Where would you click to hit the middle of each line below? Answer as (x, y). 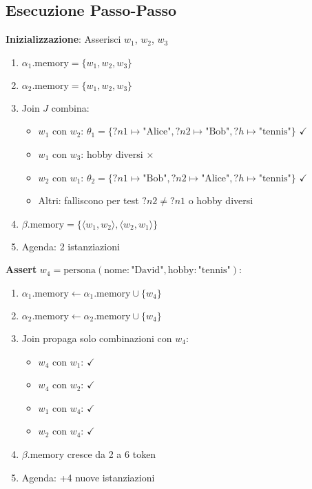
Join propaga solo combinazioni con (97, 338)
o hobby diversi (221, 200)
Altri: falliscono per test (89, 200)
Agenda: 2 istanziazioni (71, 246)
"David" (147, 271)
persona (80, 271)
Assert (21, 269)
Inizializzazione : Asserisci (63, 39)
